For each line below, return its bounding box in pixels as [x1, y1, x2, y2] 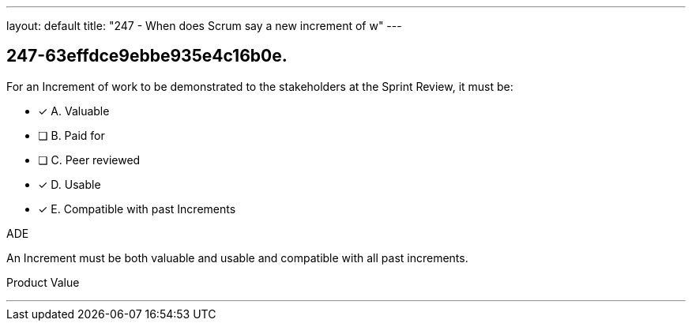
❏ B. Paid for [38, 128, 105, 142]
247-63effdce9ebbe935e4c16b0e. [6, 46, 288, 66]
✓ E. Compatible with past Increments [38, 201, 236, 216]
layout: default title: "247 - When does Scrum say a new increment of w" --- [6, 19, 402, 32]
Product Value [6, 275, 80, 289]
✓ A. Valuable [38, 103, 110, 118]
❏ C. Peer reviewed [38, 152, 141, 167]
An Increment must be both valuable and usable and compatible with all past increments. [6, 250, 468, 265]
